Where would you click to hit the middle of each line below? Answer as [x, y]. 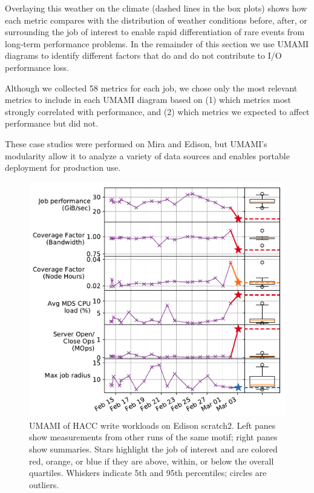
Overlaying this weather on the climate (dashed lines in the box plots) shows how [156, 8]
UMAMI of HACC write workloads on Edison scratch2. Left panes [152, 425]
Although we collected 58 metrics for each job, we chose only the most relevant [151, 88]
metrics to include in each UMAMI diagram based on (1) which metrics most [148, 100]
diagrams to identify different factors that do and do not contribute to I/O [143, 55]
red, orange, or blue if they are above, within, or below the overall [152, 461]
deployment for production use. [63, 167]
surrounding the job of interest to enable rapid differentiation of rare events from [155, 32]
